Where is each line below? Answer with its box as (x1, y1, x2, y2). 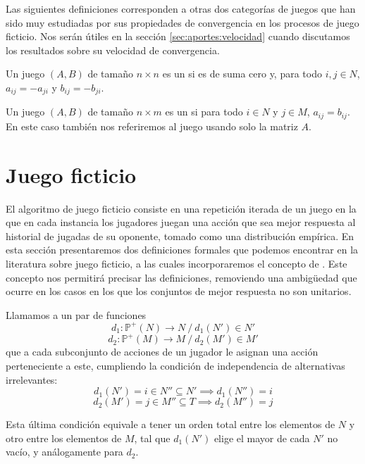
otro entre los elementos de (6, 430, 122, 445)
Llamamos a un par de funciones (6, 307, 147, 322)
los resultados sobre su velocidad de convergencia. (6, 42, 220, 57)
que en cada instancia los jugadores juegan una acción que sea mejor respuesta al (6, 215, 356, 230)
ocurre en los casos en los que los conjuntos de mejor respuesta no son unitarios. (6, 284, 352, 299)
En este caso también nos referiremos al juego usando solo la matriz (6, 118, 298, 133)
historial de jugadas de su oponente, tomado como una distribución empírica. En (6, 228, 354, 243)
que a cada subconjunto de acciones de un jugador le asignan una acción (6, 344, 318, 359)
